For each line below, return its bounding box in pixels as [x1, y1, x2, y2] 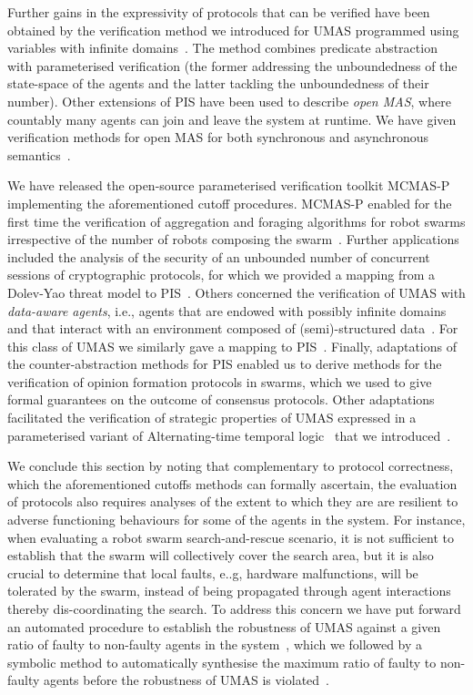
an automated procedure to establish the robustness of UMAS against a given [7, 617, 441, 636]
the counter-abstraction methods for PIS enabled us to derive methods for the [7, 354, 442, 373]
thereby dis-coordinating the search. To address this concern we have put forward [7, 599, 461, 618]
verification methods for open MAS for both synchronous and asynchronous [7, 128, 429, 147]
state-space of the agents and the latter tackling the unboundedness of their [7, 74, 429, 93]
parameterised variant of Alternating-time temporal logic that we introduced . [7, 425, 451, 445]
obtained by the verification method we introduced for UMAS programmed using [7, 20, 459, 39]
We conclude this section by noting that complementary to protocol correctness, [7, 456, 454, 475]
